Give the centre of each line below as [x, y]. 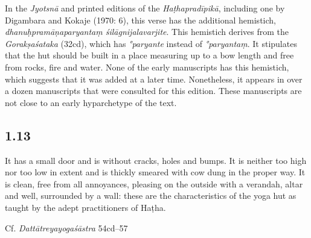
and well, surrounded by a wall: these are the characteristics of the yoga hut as [151, 196]
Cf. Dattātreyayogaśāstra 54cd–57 [66, 227]
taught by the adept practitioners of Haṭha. [85, 207]
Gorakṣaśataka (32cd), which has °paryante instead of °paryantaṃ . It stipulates [151, 43]
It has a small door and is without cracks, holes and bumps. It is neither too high [156, 160]
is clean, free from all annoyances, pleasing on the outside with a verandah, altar [154, 183]
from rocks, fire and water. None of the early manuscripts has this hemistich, [147, 67]
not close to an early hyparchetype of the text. [91, 102]
